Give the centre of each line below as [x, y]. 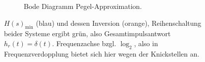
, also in [146, 43]
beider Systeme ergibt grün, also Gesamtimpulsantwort [87, 33]
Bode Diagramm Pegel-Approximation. [83, 6]
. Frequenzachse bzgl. [84, 43]
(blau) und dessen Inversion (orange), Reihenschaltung [119, 23]
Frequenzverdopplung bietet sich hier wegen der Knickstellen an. [102, 53]
